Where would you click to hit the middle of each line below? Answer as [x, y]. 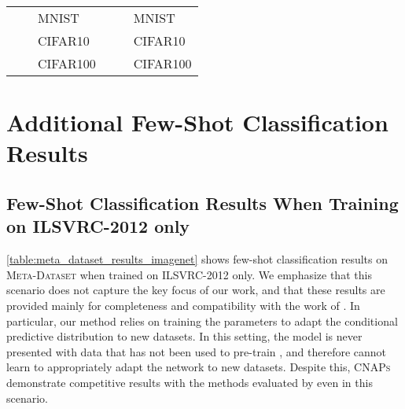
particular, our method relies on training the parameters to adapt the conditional [202, 321]
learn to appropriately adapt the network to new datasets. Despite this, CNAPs [199, 367]
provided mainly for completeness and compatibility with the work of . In [183, 305]
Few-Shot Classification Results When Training [202, 203]
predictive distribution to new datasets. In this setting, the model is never [184, 336]
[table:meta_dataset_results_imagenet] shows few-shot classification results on [197, 259]
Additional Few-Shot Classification [197, 122]
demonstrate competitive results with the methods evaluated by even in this [190, 382]
